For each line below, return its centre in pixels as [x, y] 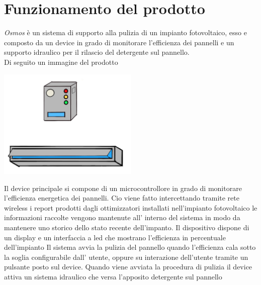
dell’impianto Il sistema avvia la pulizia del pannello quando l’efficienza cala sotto [130, 247]
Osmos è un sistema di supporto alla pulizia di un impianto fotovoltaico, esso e [125, 32]
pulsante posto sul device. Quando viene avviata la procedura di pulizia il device [128, 267]
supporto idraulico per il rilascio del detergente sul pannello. [97, 52]
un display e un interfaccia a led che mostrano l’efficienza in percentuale [115, 237]
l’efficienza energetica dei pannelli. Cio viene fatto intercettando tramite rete [122, 198]
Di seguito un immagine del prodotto [61, 62]
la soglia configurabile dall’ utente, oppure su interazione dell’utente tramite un [126, 257]
